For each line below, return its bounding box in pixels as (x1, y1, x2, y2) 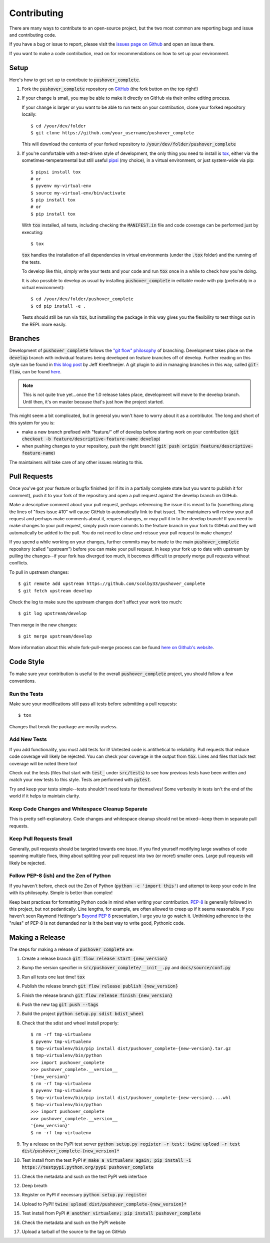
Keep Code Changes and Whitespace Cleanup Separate (9, 805, 147, 812)
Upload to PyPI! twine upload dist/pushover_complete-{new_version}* (21, 1201, 187, 1207)
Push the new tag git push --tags (21, 1001, 98, 1007)
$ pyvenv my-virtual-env (30, 183, 91, 189)
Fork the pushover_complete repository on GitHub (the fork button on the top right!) (21, 86, 198, 92)
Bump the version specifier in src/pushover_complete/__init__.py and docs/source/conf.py (21, 965, 231, 971)
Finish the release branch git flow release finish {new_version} (21, 992, 173, 998)
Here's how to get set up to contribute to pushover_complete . (9, 77, 140, 83)
